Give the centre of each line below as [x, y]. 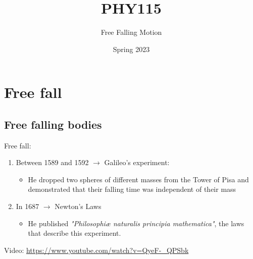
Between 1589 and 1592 [52, 162]
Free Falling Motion [131, 32]
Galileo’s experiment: [137, 162]
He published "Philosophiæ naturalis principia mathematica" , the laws [136, 223]
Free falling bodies [53, 124]
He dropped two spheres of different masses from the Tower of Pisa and [138, 179]
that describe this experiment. [74, 233]
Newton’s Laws [78, 206]
